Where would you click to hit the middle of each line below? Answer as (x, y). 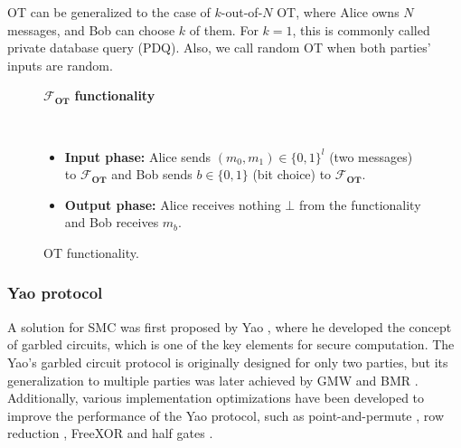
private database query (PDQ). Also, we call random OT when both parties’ (219, 48)
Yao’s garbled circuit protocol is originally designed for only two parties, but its (228, 362)
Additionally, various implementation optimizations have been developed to (216, 398)
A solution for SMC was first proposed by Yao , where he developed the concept (230, 326)
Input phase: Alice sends (138, 156)
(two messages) (371, 156)
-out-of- (242, 12)
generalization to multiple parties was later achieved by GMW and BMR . (213, 380)
